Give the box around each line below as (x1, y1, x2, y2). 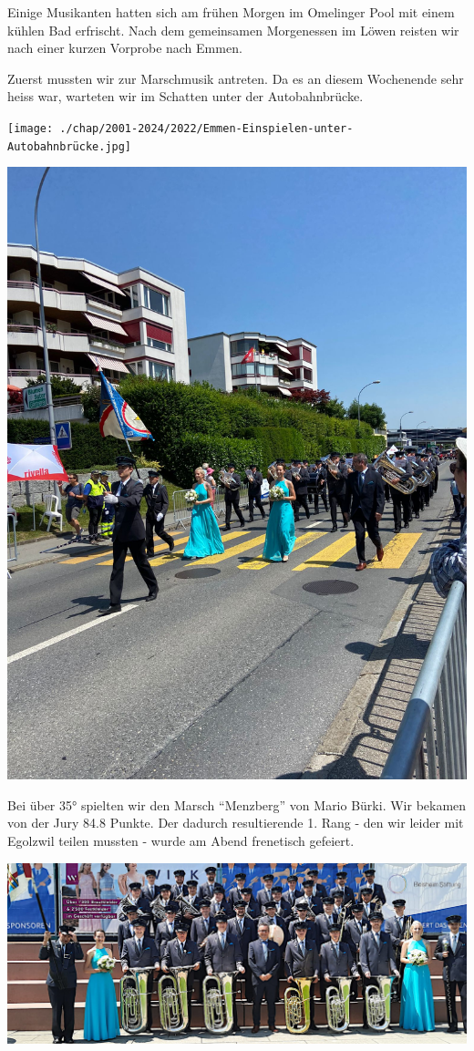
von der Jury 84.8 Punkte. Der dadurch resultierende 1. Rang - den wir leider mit (7, 813, 464, 832)
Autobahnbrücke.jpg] (7, 139, 132, 153)
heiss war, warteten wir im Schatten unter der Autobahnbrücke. (7, 87, 364, 106)
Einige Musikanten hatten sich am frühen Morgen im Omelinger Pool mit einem (7, 3, 455, 21)
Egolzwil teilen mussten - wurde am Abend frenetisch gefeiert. (7, 831, 355, 850)
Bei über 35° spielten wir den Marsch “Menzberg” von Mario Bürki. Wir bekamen (7, 795, 467, 814)
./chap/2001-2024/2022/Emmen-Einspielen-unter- (59, 121, 354, 135)
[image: (7, 121, 54, 135)
